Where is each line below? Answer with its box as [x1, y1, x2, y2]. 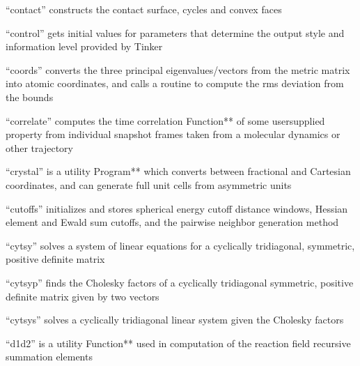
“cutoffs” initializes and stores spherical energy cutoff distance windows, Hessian [6, 201, 348, 215]
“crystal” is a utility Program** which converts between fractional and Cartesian [6, 164, 351, 178]
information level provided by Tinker [6, 39, 163, 54]
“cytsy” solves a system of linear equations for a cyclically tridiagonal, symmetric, [6, 238, 355, 252]
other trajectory [6, 140, 73, 155]
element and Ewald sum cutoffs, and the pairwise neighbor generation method [6, 215, 339, 229]
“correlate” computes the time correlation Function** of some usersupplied [6, 113, 325, 128]
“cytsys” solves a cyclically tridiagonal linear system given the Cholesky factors [6, 312, 344, 327]
